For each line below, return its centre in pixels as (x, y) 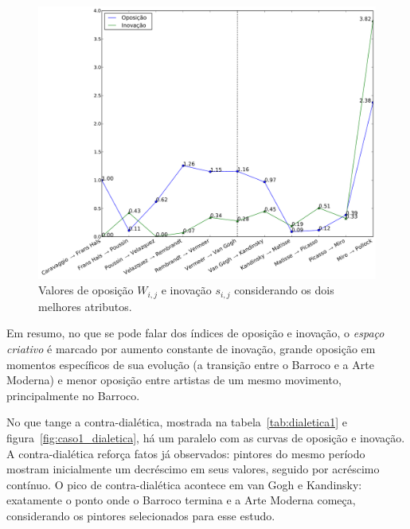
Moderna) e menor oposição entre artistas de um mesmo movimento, (174, 380)
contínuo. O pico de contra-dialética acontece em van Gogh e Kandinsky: (184, 484)
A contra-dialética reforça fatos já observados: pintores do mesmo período (186, 453)
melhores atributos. (85, 306)
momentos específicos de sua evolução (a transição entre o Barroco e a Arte (190, 364)
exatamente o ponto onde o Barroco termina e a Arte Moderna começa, (181, 500)
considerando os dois (284, 290)
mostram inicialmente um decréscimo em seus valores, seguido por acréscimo (193, 469)
